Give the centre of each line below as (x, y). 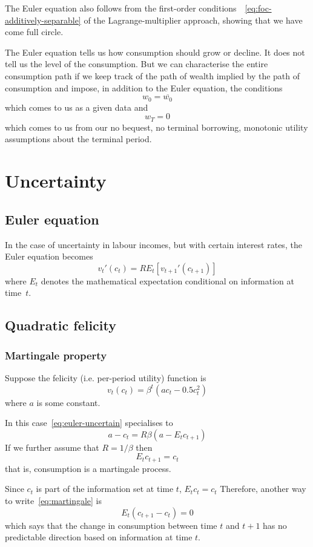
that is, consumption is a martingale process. (88, 468)
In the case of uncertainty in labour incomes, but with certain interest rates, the (153, 244)
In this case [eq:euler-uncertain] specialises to (89, 423)
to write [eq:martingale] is (54, 501)
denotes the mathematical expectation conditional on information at (168, 280)
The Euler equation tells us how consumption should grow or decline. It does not (155, 52)
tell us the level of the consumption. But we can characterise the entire (137, 64)
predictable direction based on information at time (99, 537)
